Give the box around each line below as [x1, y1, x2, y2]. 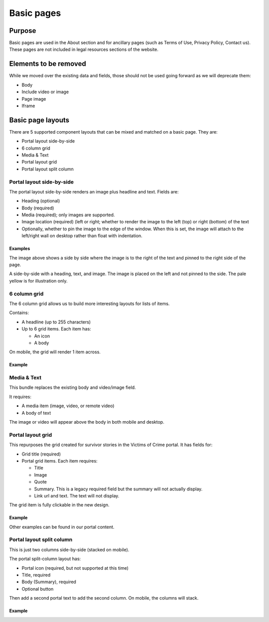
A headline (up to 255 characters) [21, 319, 91, 325]
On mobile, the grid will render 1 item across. [9, 349, 101, 355]
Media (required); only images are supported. [21, 212, 115, 218]
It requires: [9, 394, 32, 400]
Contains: [9, 310, 29, 316]
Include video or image [21, 89, 69, 95]
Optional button [21, 586, 54, 592]
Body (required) [21, 205, 54, 211]
